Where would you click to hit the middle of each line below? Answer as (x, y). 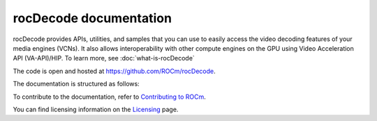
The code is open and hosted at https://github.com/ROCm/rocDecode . (114, 71)
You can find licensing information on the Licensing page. (96, 109)
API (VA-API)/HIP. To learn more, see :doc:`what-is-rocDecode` (104, 58)
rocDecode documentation (93, 18)
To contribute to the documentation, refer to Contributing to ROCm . (109, 97)
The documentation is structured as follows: (76, 84)
